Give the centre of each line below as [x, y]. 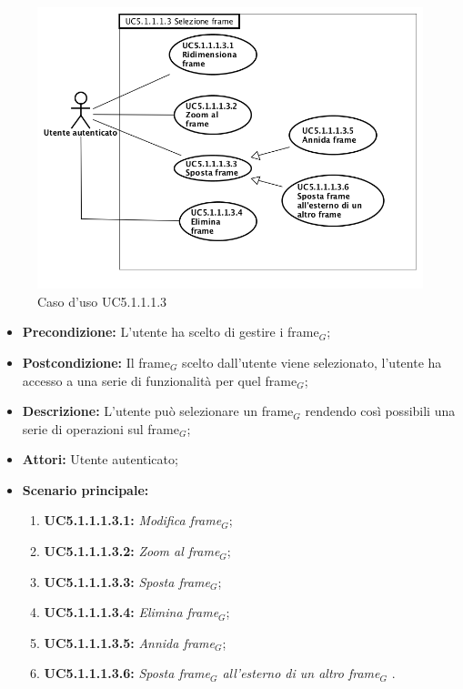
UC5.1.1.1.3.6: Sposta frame [127, 673]
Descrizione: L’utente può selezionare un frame [158, 411]
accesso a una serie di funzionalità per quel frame [160, 380]
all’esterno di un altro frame [301, 673]
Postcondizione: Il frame [96, 362]
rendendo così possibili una [380, 411]
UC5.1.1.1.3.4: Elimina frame [131, 612]
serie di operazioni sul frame [101, 428]
